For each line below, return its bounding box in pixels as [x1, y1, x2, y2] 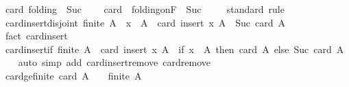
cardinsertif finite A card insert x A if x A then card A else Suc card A [5, 41, 344, 56]
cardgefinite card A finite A [5, 68, 142, 82]
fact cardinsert [5, 29, 68, 43]
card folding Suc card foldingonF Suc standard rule [5, 2, 285, 16]
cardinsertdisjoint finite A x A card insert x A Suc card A [5, 15, 286, 29]
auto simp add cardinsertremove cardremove [18, 55, 211, 69]
